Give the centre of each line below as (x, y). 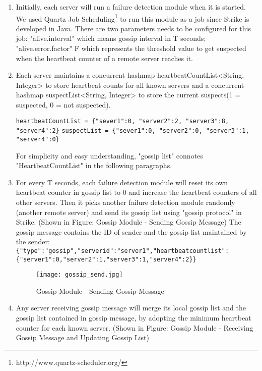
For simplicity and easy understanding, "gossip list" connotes (109, 155)
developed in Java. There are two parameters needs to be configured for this (133, 28)
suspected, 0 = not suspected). (63, 104)
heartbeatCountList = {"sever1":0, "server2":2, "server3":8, (122, 121)
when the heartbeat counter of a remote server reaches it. (104, 58)
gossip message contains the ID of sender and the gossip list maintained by (131, 231)
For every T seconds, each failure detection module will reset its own (122, 182)
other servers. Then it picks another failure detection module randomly (125, 202)
